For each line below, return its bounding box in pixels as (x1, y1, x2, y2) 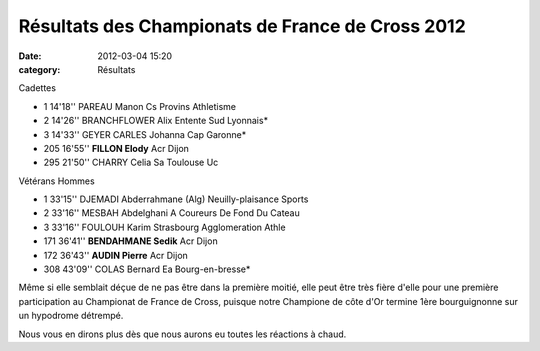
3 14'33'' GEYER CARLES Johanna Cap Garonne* (43, 128, 247, 140)
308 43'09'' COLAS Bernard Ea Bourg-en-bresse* (43, 263, 251, 275)
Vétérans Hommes (18, 175, 95, 187)
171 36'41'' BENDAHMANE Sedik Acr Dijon (43, 235, 219, 247)
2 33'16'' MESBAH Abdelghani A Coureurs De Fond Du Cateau (43, 207, 300, 219)
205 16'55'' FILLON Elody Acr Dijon (43, 142, 190, 154)
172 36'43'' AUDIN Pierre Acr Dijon (43, 249, 189, 261)
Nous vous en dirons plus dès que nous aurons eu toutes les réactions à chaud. (18, 328, 347, 340)
